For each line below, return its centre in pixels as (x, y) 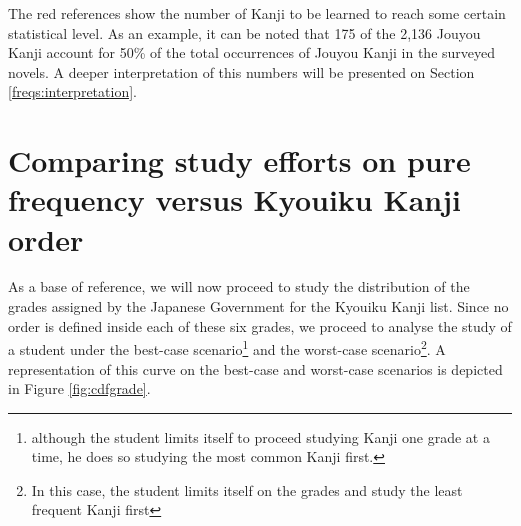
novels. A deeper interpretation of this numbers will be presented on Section (241, 71)
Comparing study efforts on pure (239, 160)
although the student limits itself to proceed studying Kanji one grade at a (260, 436)
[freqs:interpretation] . (72, 91)
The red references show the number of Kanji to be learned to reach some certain (257, 13)
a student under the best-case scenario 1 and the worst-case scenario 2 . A (227, 347)
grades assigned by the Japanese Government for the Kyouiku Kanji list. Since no (258, 306)
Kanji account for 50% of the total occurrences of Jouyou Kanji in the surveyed (252, 52)
